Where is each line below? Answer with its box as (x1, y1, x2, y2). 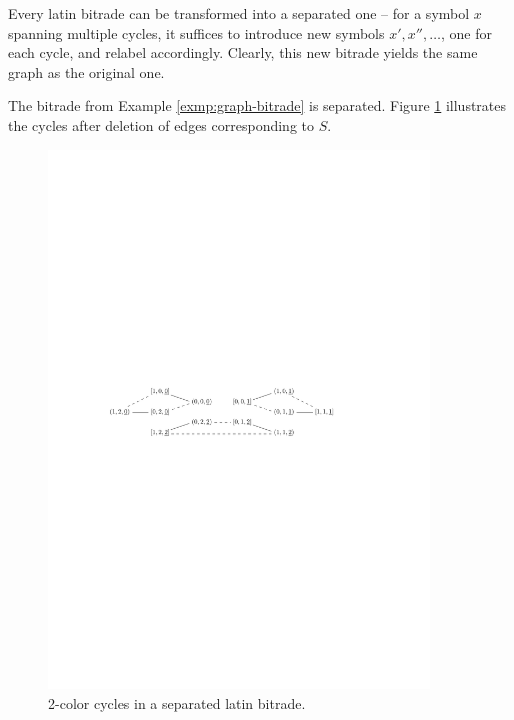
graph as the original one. (8, 61, 165, 82)
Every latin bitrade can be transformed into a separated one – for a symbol (8, 3, 470, 23)
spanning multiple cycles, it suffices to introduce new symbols (8, 22, 385, 43)
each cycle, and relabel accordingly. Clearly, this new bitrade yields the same (8, 42, 478, 63)
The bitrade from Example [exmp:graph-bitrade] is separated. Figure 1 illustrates (8, 95, 507, 116)
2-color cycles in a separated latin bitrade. (48, 693, 306, 714)
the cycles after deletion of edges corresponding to (8, 114, 314, 135)
